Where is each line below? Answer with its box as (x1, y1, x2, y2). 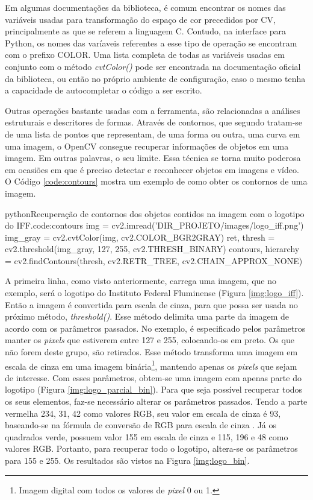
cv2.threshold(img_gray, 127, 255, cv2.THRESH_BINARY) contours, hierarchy (5, 242, 300, 255)
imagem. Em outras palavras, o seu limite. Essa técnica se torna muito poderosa (5, 151, 301, 164)
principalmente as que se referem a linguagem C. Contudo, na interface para (5, 25, 286, 37)
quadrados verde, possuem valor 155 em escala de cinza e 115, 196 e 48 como (5, 430, 288, 443)
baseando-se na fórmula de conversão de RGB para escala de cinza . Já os (5, 419, 277, 431)
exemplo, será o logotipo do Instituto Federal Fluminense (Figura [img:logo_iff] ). (5, 286, 304, 299)
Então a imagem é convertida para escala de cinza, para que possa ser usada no (5, 298, 298, 311)
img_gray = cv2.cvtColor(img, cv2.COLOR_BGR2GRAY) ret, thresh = (5, 230, 275, 243)
